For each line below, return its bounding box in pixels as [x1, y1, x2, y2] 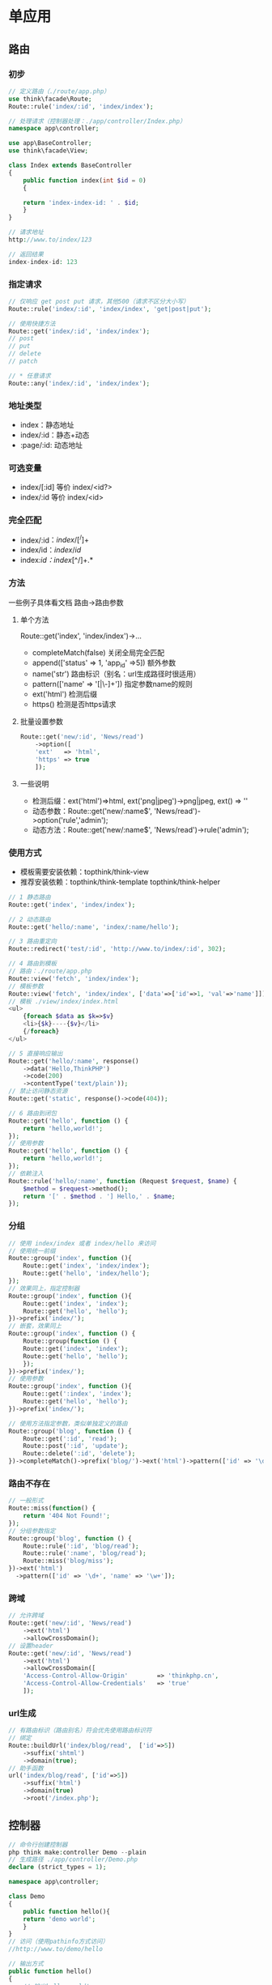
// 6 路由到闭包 [8, 1109, 57, 1118]
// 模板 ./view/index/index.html [8, 997, 119, 1005]
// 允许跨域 [8, 1612, 45, 1620]
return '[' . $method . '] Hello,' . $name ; [23, 1192, 176, 1200]
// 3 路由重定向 [8, 937, 57, 946]
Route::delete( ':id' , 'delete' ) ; [23, 1450, 136, 1458]
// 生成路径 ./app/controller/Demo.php [8, 1855, 138, 1864]
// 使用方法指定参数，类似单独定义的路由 [8, 1419, 128, 1428]
